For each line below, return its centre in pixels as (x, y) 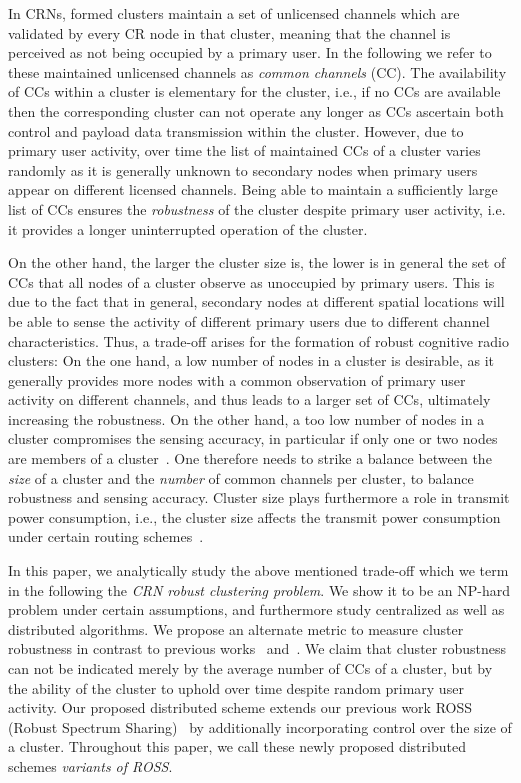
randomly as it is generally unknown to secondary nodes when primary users (243, 169)
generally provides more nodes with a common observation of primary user (237, 379)
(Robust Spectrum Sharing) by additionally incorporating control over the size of (260, 726)
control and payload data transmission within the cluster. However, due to (236, 130)
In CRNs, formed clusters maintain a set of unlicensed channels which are (234, 13)
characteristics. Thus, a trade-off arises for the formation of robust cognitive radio (258, 340)
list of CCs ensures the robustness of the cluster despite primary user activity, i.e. (257, 208)
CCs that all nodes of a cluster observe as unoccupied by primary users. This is (251, 281)
